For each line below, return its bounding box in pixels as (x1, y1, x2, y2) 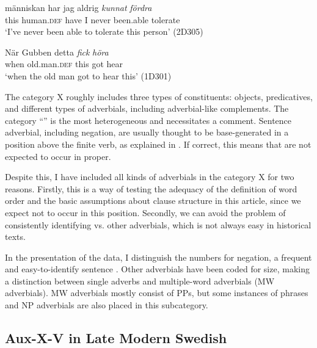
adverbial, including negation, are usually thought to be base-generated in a (5, 126, 289, 139)
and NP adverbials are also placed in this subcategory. (5, 299, 208, 311)
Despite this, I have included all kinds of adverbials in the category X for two (5, 170, 294, 183)
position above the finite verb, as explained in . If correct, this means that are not (5, 137, 312, 150)
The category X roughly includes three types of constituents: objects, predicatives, (5, 90, 313, 103)
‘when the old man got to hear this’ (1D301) (5, 69, 172, 82)
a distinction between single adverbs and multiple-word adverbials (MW (5, 274, 275, 287)
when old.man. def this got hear (5, 57, 123, 70)
